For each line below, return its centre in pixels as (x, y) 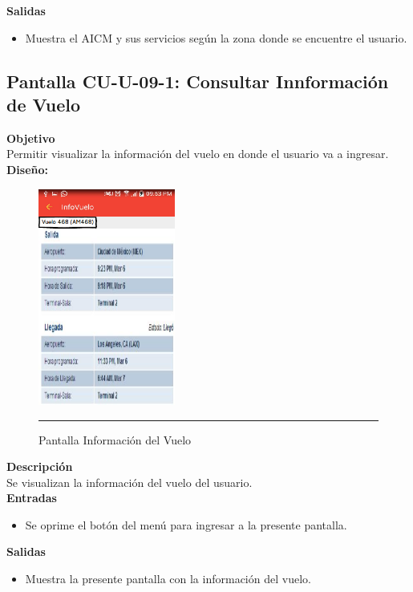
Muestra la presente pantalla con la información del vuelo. (168, 579)
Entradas (32, 498)
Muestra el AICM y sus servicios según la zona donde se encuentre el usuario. (216, 37)
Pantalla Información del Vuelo (115, 439)
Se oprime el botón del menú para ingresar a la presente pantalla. (186, 524)
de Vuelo (44, 104)
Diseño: (28, 169)
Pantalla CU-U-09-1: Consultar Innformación (198, 81)
